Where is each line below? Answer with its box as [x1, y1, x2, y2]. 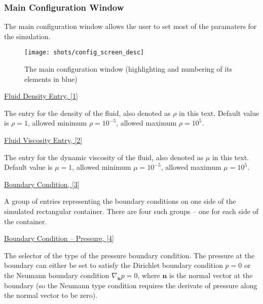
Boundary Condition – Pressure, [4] [4, 233, 114, 244]
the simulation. [4, 31, 51, 41]
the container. [4, 216, 47, 226]
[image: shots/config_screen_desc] [24, 49, 144, 56]
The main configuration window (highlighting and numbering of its [24, 64, 233, 74]
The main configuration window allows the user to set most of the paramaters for [4, 21, 257, 32]
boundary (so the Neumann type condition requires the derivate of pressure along [4, 280, 257, 290]
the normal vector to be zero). [4, 290, 98, 300]
